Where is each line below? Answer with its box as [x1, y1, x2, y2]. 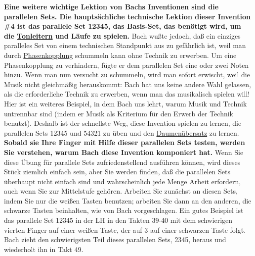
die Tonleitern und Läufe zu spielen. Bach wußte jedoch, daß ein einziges [4, 30, 241, 41]
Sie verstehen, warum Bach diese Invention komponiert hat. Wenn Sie [4, 147, 244, 157]
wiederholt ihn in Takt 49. [4, 244, 84, 254]
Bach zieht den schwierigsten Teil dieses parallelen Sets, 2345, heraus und [4, 234, 226, 245]
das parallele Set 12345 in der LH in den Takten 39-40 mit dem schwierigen [4, 215, 233, 225]
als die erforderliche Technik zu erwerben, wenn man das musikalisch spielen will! [4, 89, 250, 99]
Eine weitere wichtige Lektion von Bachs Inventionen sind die [4, 1, 219, 11]
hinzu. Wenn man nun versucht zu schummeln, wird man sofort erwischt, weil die [4, 69, 250, 80]
